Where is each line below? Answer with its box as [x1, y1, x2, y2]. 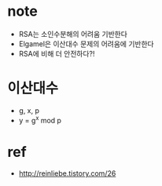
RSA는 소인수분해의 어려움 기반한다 [18, 29, 127, 38]
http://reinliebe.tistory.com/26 [18, 169, 116, 178]
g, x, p [18, 105, 40, 115]
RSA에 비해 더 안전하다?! [18, 49, 95, 58]
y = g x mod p [18, 114, 62, 125]
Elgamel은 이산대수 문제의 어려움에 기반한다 [18, 38, 154, 49]
